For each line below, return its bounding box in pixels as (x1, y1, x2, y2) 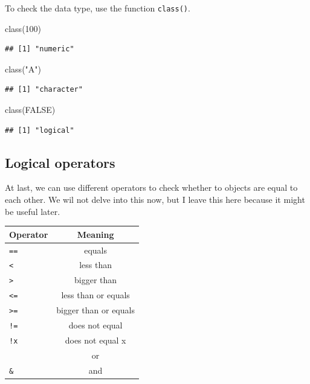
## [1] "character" (5, 85, 83, 94)
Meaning (77, 228, 114, 240)
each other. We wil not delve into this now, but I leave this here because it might (5, 193, 305, 206)
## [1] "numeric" (5, 45, 74, 54)
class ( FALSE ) (5, 103, 56, 116)
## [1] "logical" (5, 126, 74, 135)
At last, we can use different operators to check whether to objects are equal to (5, 181, 298, 194)
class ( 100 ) (5, 22, 42, 34)
